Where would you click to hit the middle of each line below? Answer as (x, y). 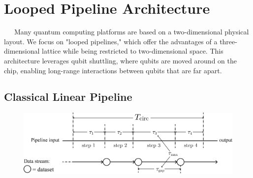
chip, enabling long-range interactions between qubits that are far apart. (113, 70)
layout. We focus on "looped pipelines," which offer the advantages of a (111, 41)
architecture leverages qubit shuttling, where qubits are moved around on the (120, 60)
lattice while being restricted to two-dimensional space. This (133, 51)
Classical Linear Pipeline (68, 97)
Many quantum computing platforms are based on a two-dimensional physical (131, 32)
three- (228, 41)
